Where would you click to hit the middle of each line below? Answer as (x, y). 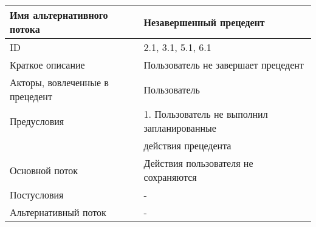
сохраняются (170, 177)
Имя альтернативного (59, 15)
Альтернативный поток (58, 212)
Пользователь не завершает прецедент (224, 65)
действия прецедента (187, 145)
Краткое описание (47, 65)
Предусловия (37, 121)
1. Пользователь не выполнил (206, 114)
